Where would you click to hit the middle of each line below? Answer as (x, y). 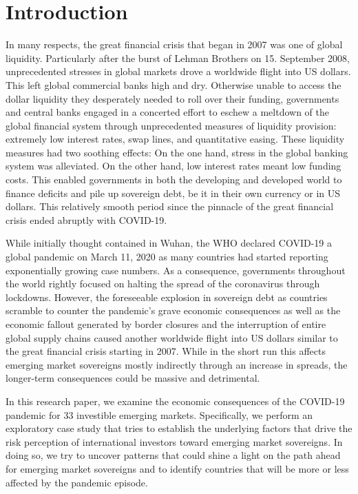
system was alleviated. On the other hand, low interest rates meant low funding (173, 166)
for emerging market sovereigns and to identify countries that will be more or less (177, 468)
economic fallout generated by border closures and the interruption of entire (166, 324)
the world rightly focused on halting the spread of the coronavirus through (163, 284)
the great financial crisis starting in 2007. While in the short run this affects (166, 351)
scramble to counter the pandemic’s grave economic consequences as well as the (173, 310)
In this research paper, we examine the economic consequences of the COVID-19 (175, 401)
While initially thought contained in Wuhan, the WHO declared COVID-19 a (169, 243)
